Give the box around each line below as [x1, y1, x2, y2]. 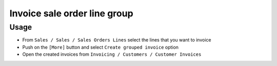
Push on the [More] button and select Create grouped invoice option [22, 44, 179, 50]
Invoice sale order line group [9, 8, 133, 19]
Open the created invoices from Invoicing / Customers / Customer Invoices [22, 51, 202, 57]
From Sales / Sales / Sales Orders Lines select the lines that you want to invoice [22, 37, 211, 43]
